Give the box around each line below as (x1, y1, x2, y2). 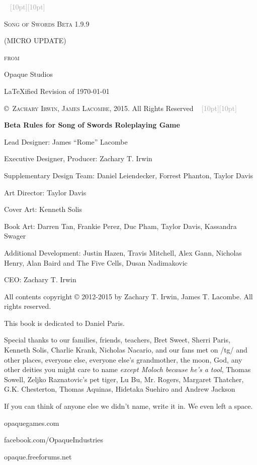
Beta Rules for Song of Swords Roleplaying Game (4, 120, 180, 130)
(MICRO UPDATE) (4, 35, 66, 46)
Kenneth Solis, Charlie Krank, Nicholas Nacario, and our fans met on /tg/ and (4, 344, 247, 355)
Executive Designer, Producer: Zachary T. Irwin (4, 153, 152, 164)
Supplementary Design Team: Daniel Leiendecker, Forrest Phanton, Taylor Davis (4, 170, 253, 180)
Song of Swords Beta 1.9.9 (4, 18, 90, 29)
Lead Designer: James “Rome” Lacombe (4, 136, 128, 147)
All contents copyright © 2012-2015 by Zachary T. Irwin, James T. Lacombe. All (4, 291, 253, 301)
